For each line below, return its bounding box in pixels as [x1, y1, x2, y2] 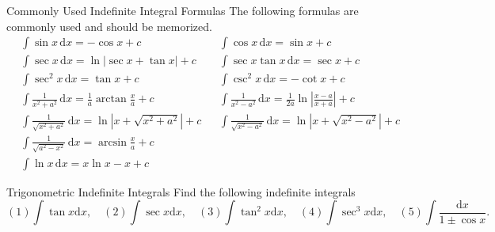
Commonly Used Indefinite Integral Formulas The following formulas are [6, 2, 359, 18]
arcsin [98, 136, 127, 148]
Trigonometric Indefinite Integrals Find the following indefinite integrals [6, 183, 356, 200]
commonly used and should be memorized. [6, 17, 212, 34]
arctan [95, 93, 127, 105]
